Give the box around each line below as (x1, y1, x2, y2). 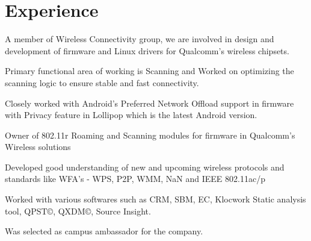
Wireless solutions (5, 140, 71, 153)
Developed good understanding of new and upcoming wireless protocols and (5, 160, 285, 173)
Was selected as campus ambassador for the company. (5, 225, 203, 237)
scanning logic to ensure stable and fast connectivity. (5, 76, 199, 89)
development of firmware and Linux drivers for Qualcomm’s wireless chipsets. (5, 44, 289, 57)
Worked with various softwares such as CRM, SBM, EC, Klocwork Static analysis (5, 193, 306, 205)
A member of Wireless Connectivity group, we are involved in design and (5, 33, 274, 45)
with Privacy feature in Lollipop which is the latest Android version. (5, 108, 257, 121)
